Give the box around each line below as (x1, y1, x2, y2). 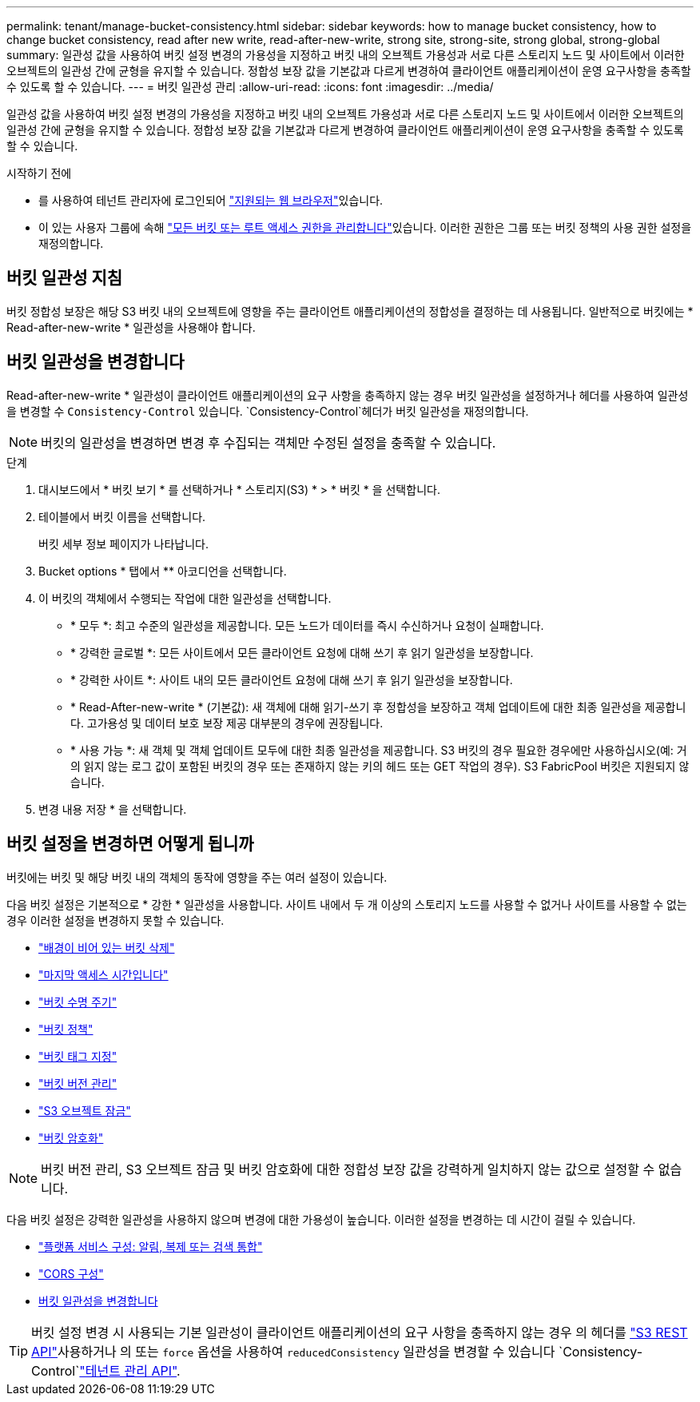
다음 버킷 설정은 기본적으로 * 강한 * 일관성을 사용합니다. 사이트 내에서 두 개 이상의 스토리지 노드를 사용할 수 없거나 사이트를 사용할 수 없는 (6, 897, 687, 911)
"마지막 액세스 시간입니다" (38, 967, 169, 982)
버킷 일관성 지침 (6, 268, 123, 289)
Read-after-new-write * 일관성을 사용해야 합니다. (6, 320, 256, 334)
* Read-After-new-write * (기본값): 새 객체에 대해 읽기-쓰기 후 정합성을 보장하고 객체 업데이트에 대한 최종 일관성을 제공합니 (70, 699, 686, 714)
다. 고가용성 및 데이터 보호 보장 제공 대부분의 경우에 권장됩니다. (70, 715, 384, 730)
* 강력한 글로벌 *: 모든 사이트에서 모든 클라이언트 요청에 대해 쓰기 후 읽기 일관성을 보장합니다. (70, 645, 534, 659)
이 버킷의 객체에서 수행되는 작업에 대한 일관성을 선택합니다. (38, 591, 332, 605)
